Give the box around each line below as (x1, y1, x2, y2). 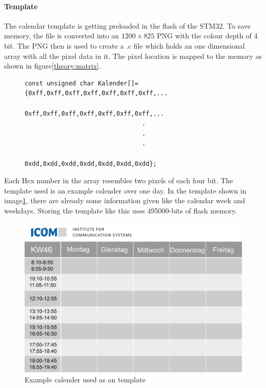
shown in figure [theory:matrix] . (4, 60, 101, 71)
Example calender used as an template (25, 374, 146, 384)
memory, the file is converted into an (4, 30, 119, 41)
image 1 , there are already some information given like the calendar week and (4, 195, 245, 206)
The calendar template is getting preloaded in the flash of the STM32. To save (4, 20, 251, 31)
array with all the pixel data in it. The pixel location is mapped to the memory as (4, 50, 262, 61)
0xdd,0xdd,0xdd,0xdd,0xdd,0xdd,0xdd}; (25, 160, 157, 167)
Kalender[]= (98, 79, 138, 87)
